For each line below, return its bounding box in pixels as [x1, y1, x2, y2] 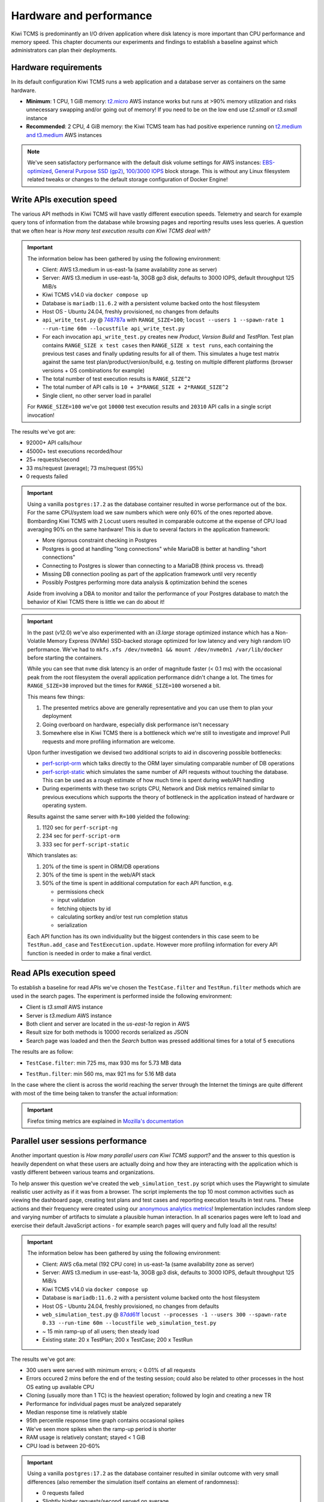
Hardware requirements [11, 62, 102, 73]
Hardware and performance [11, 9, 152, 22]
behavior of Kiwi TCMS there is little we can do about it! [27, 598, 165, 606]
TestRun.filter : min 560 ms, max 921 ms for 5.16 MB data [26, 1070, 176, 1077]
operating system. [42, 802, 87, 809]
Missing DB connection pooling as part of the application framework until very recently [42, 570, 257, 577]
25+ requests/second [26, 456, 80, 463]
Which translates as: [27, 852, 78, 859]
